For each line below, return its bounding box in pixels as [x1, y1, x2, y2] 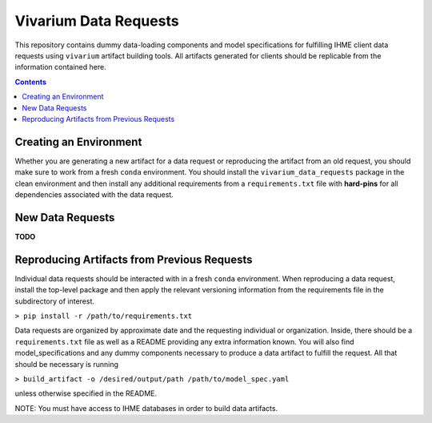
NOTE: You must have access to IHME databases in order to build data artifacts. [14, 403, 278, 413]
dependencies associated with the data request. [14, 189, 174, 199]
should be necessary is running [14, 359, 119, 369]
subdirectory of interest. [14, 296, 95, 306]
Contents [14, 77, 47, 87]
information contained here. [14, 62, 107, 72]
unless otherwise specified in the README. [14, 389, 158, 398]
